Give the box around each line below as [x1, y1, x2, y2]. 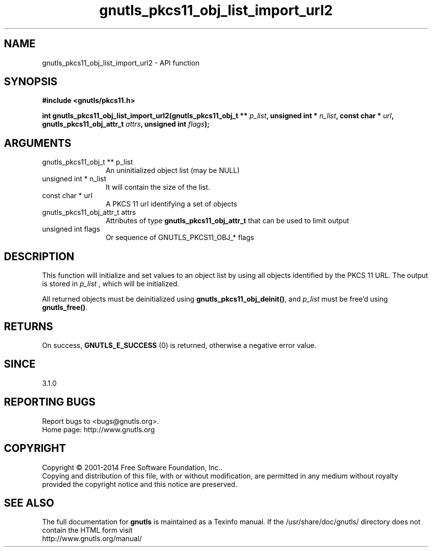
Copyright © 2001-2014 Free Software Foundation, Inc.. [42, 463, 223, 472]
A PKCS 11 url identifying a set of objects [106, 200, 237, 208]
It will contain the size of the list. [106, 183, 210, 192]
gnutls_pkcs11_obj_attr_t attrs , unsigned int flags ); [42, 120, 210, 129]
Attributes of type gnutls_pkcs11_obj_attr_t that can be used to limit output [106, 216, 349, 225]
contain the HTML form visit [42, 526, 133, 535]
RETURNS [4, 320, 53, 333]
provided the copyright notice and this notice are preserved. [42, 480, 238, 488]
